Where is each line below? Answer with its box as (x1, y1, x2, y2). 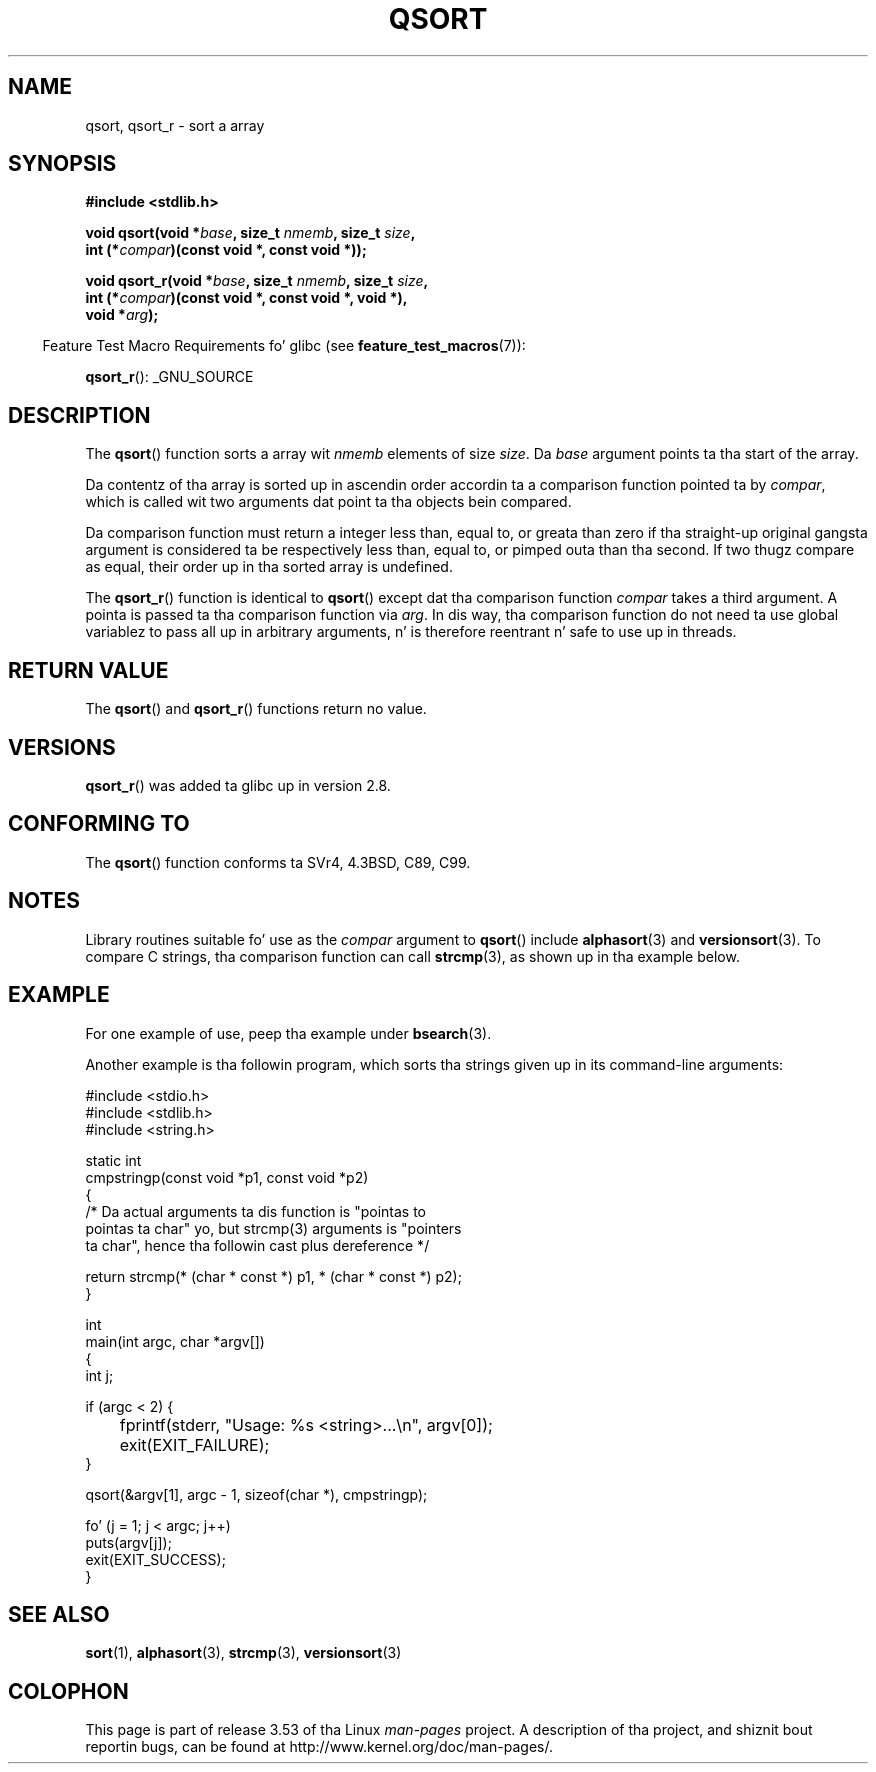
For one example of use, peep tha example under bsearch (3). (85, 1024, 492, 1042)
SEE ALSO (8, 1601, 110, 1627)
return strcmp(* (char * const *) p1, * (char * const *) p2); (85, 1267, 462, 1285)
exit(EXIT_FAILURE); (119, 1434, 270, 1455)
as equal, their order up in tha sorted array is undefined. (85, 558, 453, 576)
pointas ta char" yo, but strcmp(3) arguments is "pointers (85, 1219, 462, 1237)
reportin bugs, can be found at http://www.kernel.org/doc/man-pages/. (85, 1738, 554, 1756)
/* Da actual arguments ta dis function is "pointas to (85, 1202, 427, 1220)
